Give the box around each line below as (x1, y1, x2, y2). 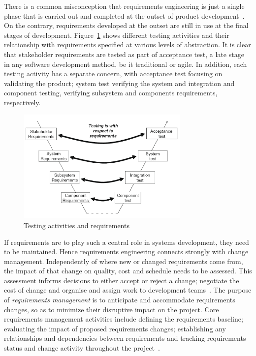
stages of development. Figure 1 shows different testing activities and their (4, 30, 229, 40)
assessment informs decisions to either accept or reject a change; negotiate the (4, 275, 239, 285)
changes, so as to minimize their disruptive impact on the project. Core (4, 304, 219, 314)
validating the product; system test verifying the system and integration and (4, 78, 235, 88)
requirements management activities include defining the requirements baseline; (4, 314, 243, 324)
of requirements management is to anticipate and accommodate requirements (4, 295, 235, 305)
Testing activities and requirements (24, 220, 129, 230)
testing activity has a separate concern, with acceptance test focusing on (4, 68, 223, 79)
